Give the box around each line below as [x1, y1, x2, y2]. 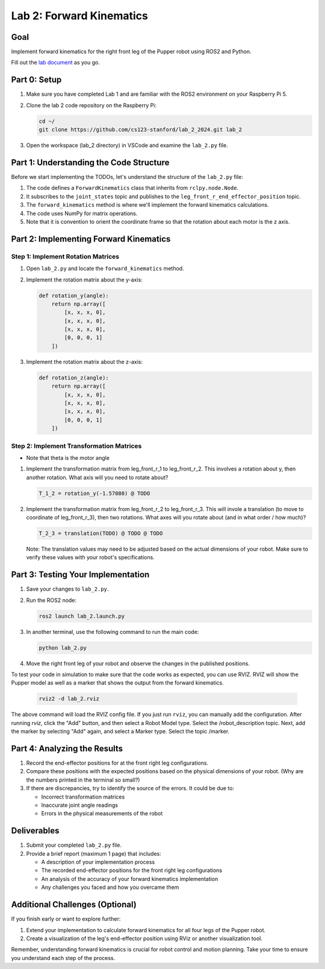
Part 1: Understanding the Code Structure [11, 157, 170, 168]
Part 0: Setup [11, 75, 62, 85]
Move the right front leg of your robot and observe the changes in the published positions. [26, 660, 250, 667]
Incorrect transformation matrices [41, 793, 125, 800]
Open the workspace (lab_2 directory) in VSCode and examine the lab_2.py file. [26, 142, 228, 149]
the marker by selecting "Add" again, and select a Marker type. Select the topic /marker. [11, 728, 230, 735]
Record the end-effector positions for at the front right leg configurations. [26, 759, 209, 767]
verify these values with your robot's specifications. [26, 554, 155, 561]
